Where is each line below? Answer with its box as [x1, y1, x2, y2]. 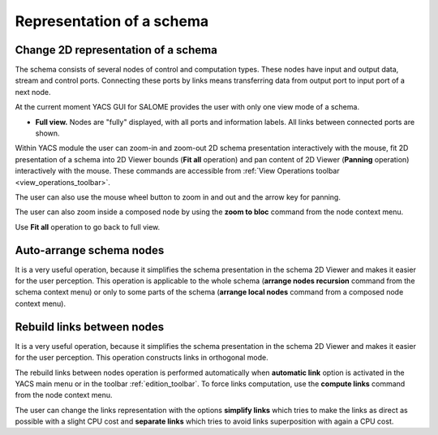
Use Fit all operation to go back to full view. [15, 222, 161, 231]
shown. [35, 128, 60, 138]
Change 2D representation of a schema [15, 43, 218, 57]
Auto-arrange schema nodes [15, 243, 165, 257]
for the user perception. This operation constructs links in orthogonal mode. [15, 353, 268, 363]
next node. [15, 87, 51, 97]
